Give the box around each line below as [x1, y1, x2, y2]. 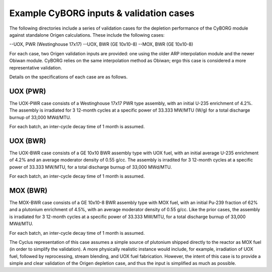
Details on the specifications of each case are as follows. [9, 73, 128, 80]
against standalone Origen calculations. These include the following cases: [9, 32, 165, 38]
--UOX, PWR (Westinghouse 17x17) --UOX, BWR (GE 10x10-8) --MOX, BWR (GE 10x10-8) [9, 41, 193, 47]
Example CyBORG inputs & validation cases [9, 8, 195, 19]
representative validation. [9, 64, 62, 70]
